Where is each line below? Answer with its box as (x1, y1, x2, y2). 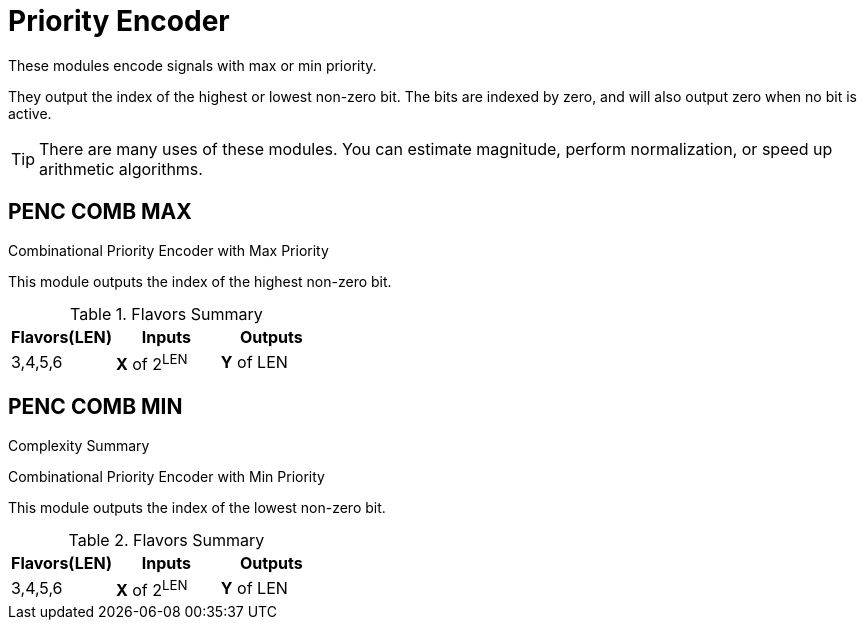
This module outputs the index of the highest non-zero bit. (8, 272, 392, 290)
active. (8, 104, 52, 122)
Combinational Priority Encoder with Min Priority (8, 467, 325, 485)
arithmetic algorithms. (39, 158, 203, 179)
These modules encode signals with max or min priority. (8, 56, 377, 74)
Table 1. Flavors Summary (70, 303, 263, 324)
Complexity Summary (8, 436, 150, 454)
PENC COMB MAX (8, 199, 192, 225)
